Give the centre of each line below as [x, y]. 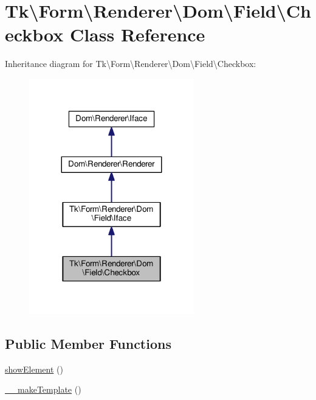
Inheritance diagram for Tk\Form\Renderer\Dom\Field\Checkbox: [131, 64]
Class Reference [137, 34]
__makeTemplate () [43, 389]
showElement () [34, 369]
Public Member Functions [88, 343]
